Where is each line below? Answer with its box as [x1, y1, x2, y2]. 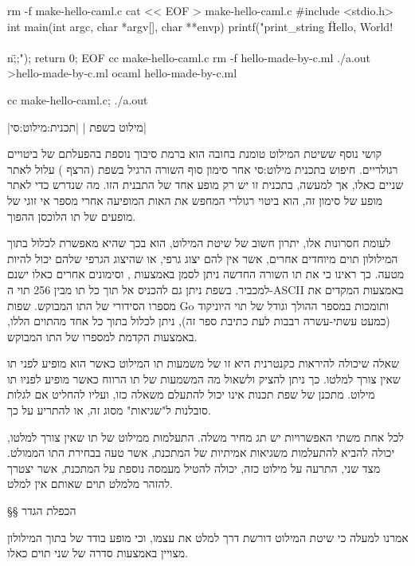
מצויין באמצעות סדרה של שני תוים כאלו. [7, 544, 188, 561]
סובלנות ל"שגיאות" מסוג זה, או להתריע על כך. [7, 402, 211, 419]
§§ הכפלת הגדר [7, 502, 76, 519]
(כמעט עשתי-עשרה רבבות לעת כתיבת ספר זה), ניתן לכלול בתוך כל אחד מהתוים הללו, [7, 312, 390, 329]
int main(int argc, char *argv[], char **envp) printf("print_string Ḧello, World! [7, 18, 393, 34]
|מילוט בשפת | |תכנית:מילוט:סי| [7, 118, 147, 135]
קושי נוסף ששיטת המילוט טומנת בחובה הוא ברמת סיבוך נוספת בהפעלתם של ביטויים [7, 145, 382, 162]
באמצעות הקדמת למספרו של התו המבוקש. [7, 328, 198, 344]
